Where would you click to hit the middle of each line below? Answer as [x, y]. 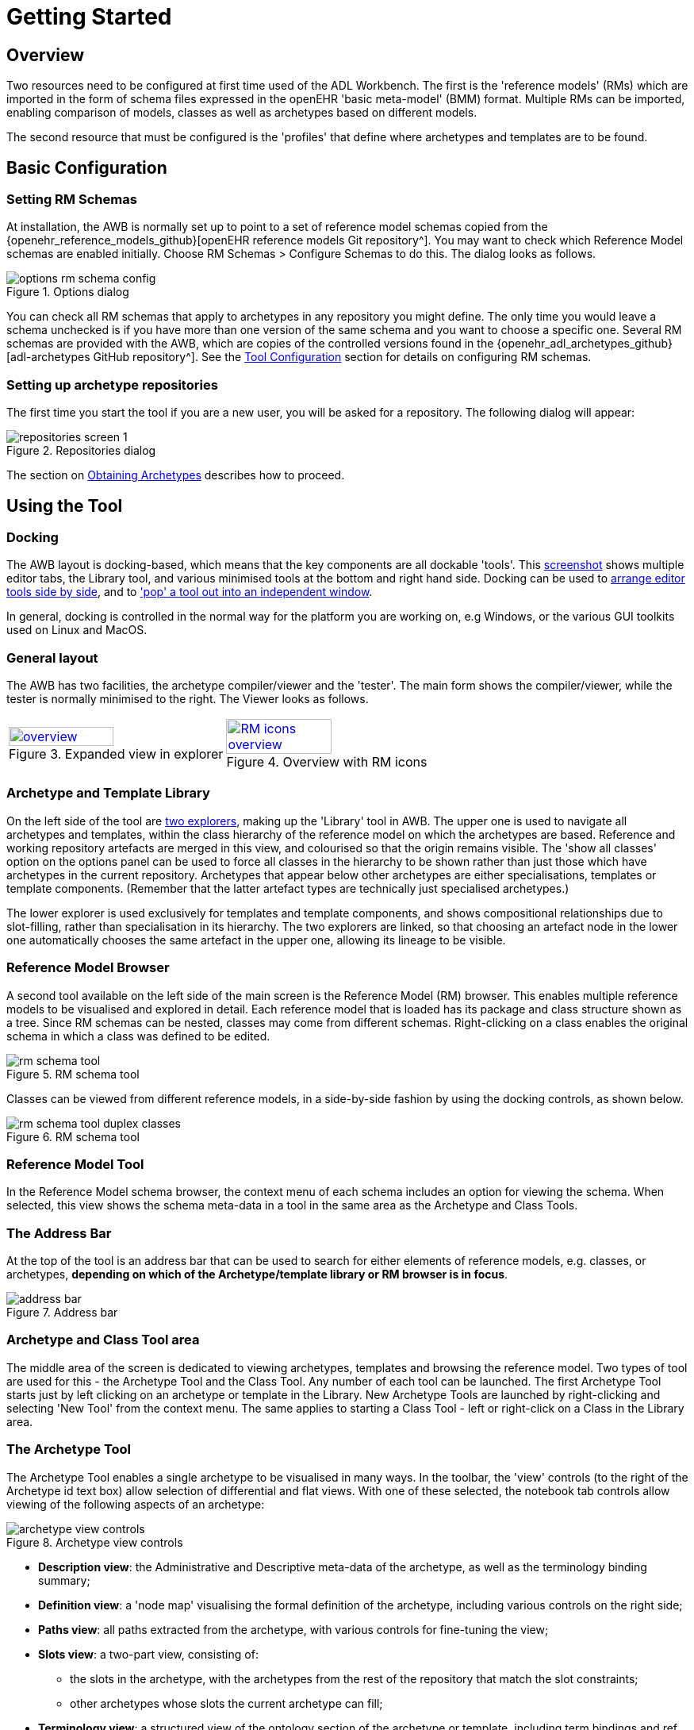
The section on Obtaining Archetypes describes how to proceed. [176, 475]
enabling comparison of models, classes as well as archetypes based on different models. [242, 113]
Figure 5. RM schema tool [73, 1074]
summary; [64, 1580]
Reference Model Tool [75, 1164]
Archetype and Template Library [108, 793]
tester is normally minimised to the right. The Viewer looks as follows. [188, 699]
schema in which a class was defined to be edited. [138, 1036]
